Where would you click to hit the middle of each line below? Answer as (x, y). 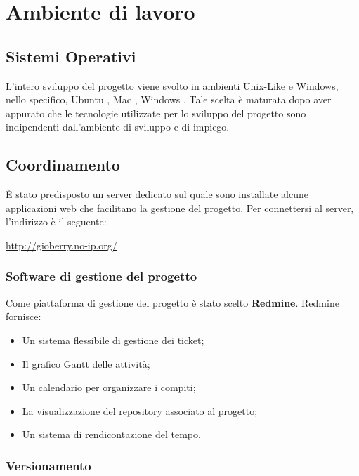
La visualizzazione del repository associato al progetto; (140, 410)
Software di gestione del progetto (102, 276)
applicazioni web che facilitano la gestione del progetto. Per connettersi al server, (180, 207)
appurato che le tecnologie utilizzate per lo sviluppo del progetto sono (156, 113)
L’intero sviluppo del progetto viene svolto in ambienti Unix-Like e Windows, (172, 85)
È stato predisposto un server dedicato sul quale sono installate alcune (157, 194)
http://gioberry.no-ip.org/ (61, 245)
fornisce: (24, 316)
